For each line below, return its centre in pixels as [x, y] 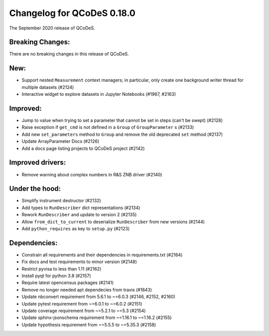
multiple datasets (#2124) [48, 87]
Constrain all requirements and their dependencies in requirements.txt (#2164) [102, 255]
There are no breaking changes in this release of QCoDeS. [69, 54]
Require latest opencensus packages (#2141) [68, 283]
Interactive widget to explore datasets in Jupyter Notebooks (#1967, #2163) [99, 94]
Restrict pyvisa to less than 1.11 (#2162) [62, 269]
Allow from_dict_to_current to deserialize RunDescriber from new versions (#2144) [113, 222]
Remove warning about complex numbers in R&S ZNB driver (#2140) [92, 174]
